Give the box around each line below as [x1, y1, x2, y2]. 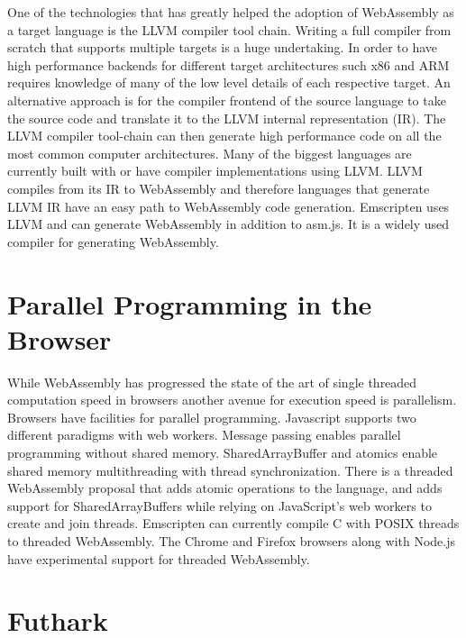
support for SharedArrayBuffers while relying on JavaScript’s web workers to [7, 496, 432, 515]
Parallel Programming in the [7, 285, 372, 322]
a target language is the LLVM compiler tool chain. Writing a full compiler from [7, 20, 452, 39]
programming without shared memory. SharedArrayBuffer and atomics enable [7, 443, 438, 461]
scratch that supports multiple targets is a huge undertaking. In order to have [7, 38, 438, 57]
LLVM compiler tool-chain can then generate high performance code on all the [7, 126, 442, 145]
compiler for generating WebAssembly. [7, 232, 219, 251]
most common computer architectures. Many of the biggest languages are [7, 143, 412, 162]
